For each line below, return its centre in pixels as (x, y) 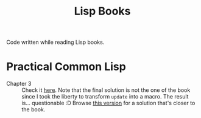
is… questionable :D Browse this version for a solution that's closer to (108, 103)
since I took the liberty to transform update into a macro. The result (105, 97)
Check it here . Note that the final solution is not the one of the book (106, 90)
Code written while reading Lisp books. (55, 42)
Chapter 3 (19, 84)
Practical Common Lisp (66, 67)
